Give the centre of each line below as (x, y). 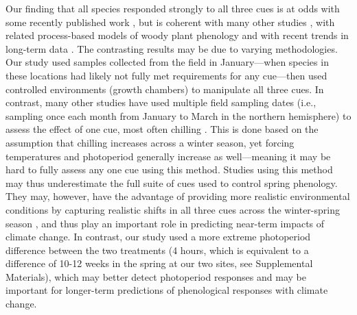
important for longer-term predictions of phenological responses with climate (167, 290)
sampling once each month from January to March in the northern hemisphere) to (178, 115)
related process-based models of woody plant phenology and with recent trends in (177, 35)
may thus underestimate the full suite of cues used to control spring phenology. (172, 182)
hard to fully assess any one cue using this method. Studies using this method (169, 169)
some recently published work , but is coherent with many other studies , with (170, 22)
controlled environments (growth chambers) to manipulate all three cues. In (165, 89)
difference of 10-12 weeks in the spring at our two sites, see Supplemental (159, 263)
